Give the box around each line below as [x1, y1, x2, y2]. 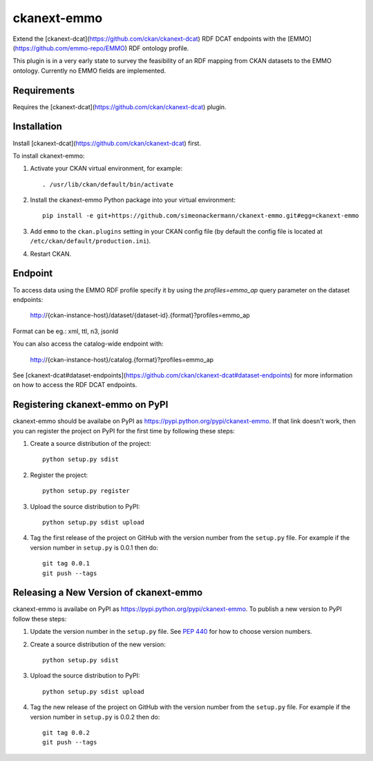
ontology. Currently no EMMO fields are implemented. [12, 66, 166, 75]
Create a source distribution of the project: [30, 439, 151, 447]
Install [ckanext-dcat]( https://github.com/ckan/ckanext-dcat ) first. [12, 139, 202, 147]
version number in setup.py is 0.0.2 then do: [30, 713, 160, 721]
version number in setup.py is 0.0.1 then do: [30, 543, 159, 552]
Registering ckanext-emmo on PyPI [12, 399, 169, 411]
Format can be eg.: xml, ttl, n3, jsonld [12, 327, 119, 335]
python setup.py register [42, 487, 131, 495]
